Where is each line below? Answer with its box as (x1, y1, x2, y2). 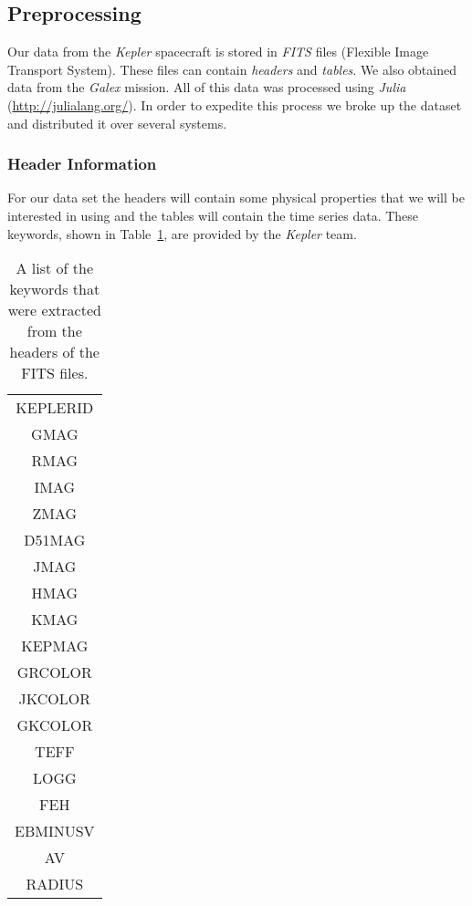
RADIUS (26, 873, 84, 895)
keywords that (9, 278, 100, 300)
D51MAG (24, 529, 86, 551)
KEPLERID (16, 397, 94, 419)
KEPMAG (21, 635, 89, 657)
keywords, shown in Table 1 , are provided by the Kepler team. (7, 224, 357, 243)
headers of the (9, 341, 100, 363)
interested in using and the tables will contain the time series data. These (7, 205, 419, 224)
